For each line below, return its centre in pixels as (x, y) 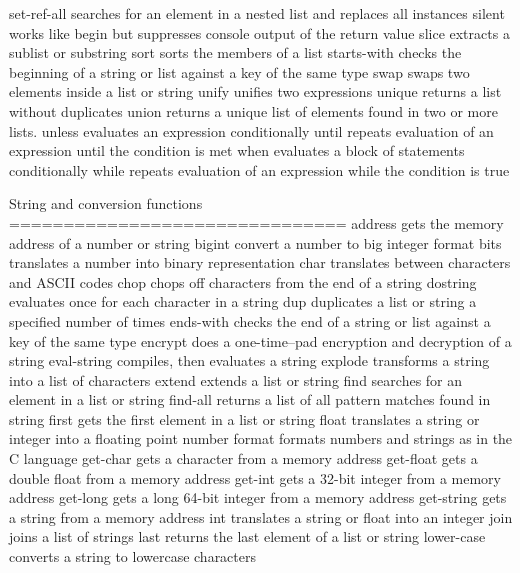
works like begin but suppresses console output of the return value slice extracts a (259, 32)
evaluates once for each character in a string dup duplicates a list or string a (243, 301)
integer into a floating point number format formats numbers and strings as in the (261, 438)
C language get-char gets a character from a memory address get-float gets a (243, 458)
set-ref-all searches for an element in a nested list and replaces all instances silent (257, 13)
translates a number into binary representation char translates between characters (260, 262)
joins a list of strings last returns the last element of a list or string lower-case (247, 536)
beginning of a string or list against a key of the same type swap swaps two (239, 71)
